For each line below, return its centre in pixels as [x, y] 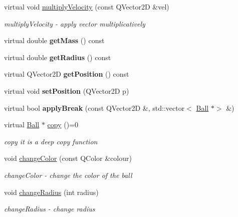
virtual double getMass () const [54, 40]
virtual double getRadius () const [58, 57]
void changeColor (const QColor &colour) [68, 158]
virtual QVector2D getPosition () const [67, 74]
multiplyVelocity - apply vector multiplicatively [75, 23]
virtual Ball [22, 125]
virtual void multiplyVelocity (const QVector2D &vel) [87, 7]
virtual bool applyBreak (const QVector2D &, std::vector [94, 107]
